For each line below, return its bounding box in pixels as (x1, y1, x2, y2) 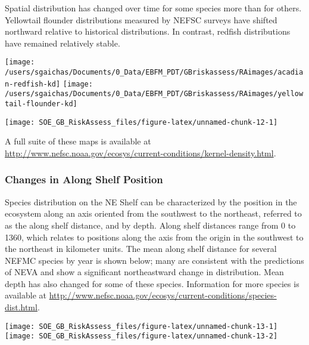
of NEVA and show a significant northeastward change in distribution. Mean (5, 266, 284, 278)
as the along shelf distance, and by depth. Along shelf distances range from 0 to (5, 218, 296, 231)
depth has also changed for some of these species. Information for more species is (5, 277, 299, 289)
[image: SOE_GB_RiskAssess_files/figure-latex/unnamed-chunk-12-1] (5, 118, 278, 127)
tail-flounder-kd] (5, 100, 77, 108)
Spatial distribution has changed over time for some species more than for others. (5, 2, 302, 14)
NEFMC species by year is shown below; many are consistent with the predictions (5, 254, 304, 266)
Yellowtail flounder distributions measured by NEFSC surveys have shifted (5, 13, 277, 26)
